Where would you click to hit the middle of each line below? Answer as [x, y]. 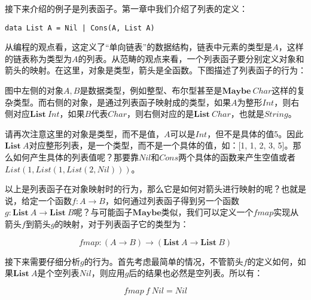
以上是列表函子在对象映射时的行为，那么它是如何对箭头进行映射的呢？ [143, 189]
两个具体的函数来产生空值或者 [237, 157]
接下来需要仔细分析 [42, 261]
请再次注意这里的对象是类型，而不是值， [84, 133]
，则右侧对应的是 [160, 114]
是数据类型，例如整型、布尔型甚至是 [151, 90]
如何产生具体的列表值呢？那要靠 [76, 157]
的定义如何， [272, 261]
